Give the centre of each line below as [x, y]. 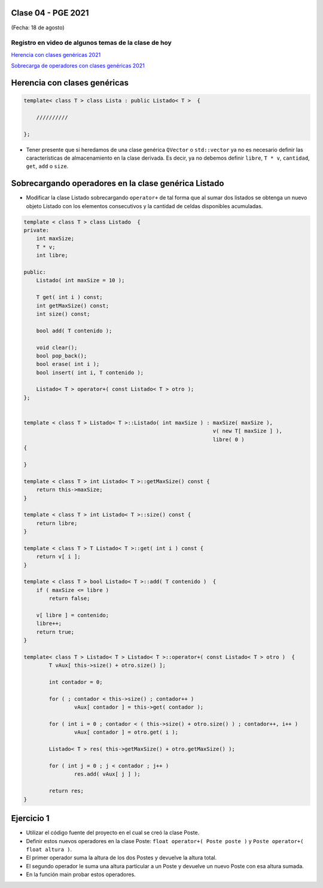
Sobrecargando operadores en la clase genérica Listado [118, 183]
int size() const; [63, 314]
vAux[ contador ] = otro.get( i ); [126, 732]
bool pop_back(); [62, 355]
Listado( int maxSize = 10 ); [80, 280]
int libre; [52, 255]
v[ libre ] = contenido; [73, 615]
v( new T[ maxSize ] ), [247, 431]
